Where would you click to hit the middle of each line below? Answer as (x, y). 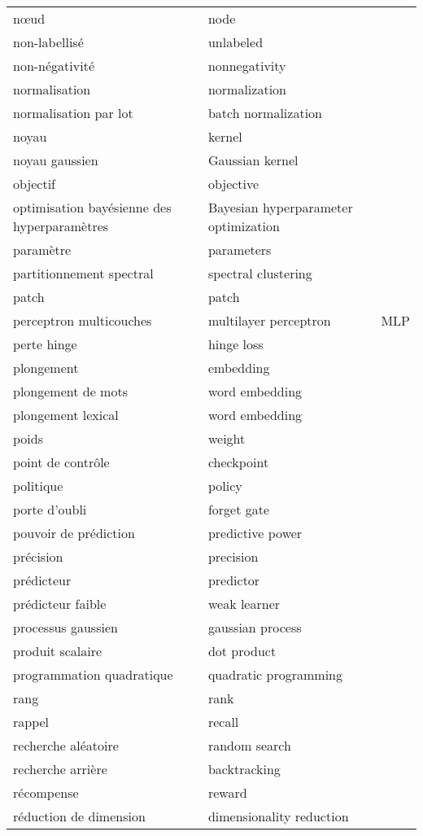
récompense (46, 792)
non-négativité (54, 66)
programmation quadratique (93, 674)
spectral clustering (260, 273)
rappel (31, 722)
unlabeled (235, 42)
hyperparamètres (61, 226)
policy (225, 486)
